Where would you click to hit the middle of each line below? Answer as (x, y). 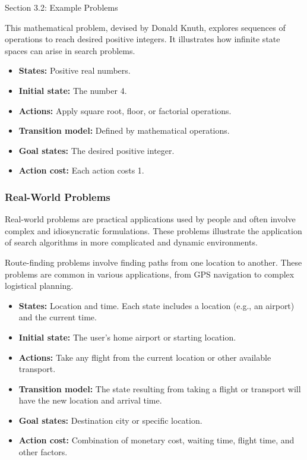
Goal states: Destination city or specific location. (110, 420)
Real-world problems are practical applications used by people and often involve (150, 219)
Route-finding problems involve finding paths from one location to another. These (153, 262)
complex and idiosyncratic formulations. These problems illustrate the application (153, 230)
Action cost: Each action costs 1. (81, 170)
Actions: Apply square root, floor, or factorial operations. (125, 110)
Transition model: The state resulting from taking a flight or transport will (160, 388)
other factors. (43, 452)
